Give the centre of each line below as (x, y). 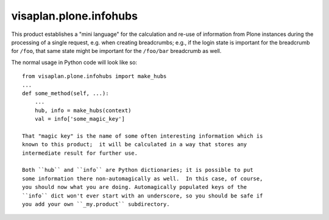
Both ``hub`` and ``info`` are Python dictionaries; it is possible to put (138, 170)
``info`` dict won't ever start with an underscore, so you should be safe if (143, 196)
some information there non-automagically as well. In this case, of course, (143, 179)
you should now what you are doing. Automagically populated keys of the (135, 187)
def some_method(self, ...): (65, 93)
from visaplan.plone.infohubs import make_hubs (94, 76)
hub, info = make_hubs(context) (83, 110)
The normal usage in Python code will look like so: (74, 62)
